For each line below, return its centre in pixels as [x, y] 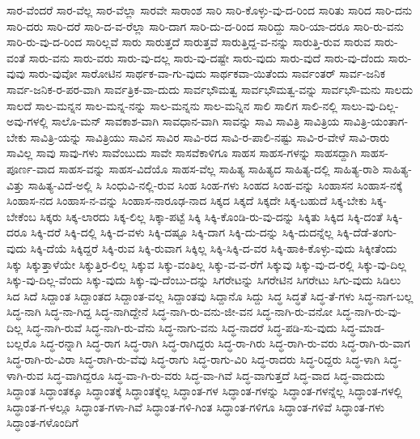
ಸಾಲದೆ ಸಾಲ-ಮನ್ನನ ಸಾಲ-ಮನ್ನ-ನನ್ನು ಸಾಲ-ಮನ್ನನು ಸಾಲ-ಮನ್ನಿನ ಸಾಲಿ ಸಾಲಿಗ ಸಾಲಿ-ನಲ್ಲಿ [172, 105]
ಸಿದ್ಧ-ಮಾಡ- [363, 327]
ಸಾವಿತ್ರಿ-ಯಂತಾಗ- [376, 121]
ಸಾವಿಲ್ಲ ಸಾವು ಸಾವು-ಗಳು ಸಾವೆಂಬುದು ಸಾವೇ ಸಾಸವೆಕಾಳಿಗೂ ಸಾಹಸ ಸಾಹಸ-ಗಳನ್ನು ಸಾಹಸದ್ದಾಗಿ [182, 153]
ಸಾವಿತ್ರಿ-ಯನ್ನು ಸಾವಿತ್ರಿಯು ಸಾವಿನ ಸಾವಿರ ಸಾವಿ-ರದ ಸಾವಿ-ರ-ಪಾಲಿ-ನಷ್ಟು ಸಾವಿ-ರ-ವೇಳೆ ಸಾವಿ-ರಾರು [210, 136]
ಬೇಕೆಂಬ [21, 216]
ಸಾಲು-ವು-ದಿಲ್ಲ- [370, 105]
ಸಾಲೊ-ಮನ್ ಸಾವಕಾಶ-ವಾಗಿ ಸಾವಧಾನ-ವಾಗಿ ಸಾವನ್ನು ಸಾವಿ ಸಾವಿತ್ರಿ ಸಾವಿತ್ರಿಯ [195, 121]
